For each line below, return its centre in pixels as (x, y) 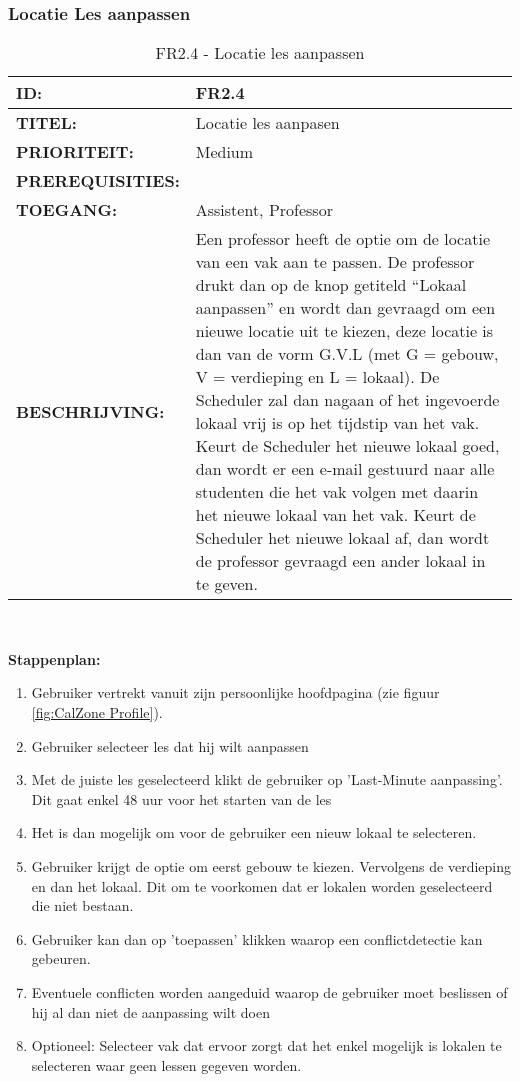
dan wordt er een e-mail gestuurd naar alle (345, 469)
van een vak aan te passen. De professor (335, 262)
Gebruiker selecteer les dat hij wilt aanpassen (170, 745)
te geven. (226, 584)
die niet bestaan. (82, 905)
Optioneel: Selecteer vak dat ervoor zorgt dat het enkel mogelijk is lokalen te (266, 1045)
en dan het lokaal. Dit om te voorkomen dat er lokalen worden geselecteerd (262, 885)
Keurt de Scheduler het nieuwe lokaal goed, (347, 446)
